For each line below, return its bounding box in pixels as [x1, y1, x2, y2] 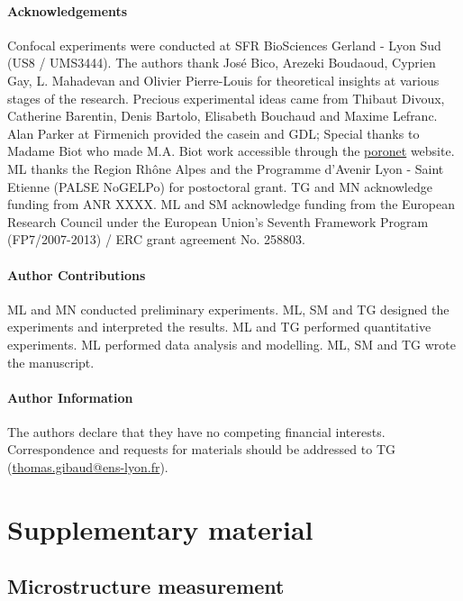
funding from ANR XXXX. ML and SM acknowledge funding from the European [7, 195, 455, 214]
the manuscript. [7, 352, 95, 371]
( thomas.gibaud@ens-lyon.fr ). [7, 458, 168, 477]
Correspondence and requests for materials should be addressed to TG [7, 440, 395, 459]
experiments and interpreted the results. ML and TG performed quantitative [7, 317, 431, 336]
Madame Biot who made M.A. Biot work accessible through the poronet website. [7, 141, 455, 160]
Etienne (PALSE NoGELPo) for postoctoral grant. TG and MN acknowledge [7, 177, 432, 196]
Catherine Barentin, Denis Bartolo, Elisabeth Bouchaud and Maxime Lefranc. [7, 106, 438, 125]
